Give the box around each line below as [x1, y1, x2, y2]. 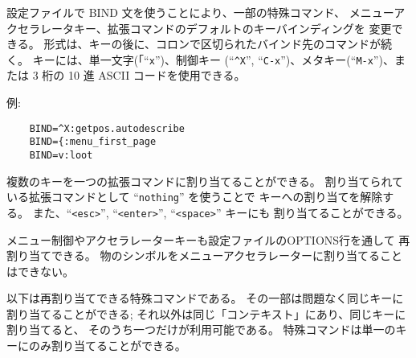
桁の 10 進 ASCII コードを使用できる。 [42, 67, 246, 84]
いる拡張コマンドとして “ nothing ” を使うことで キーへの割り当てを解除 [6, 188, 383, 205]
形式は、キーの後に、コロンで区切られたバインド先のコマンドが [43, 35, 381, 52]
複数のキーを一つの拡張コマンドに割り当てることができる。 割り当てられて [6, 172, 403, 189]
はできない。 [6, 262, 74, 279]
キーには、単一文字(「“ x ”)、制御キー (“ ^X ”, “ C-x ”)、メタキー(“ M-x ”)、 [32, 51, 394, 68]
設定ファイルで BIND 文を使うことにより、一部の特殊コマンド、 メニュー [6, 4, 394, 20]
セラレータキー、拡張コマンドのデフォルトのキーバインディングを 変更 [17, 19, 392, 36]
